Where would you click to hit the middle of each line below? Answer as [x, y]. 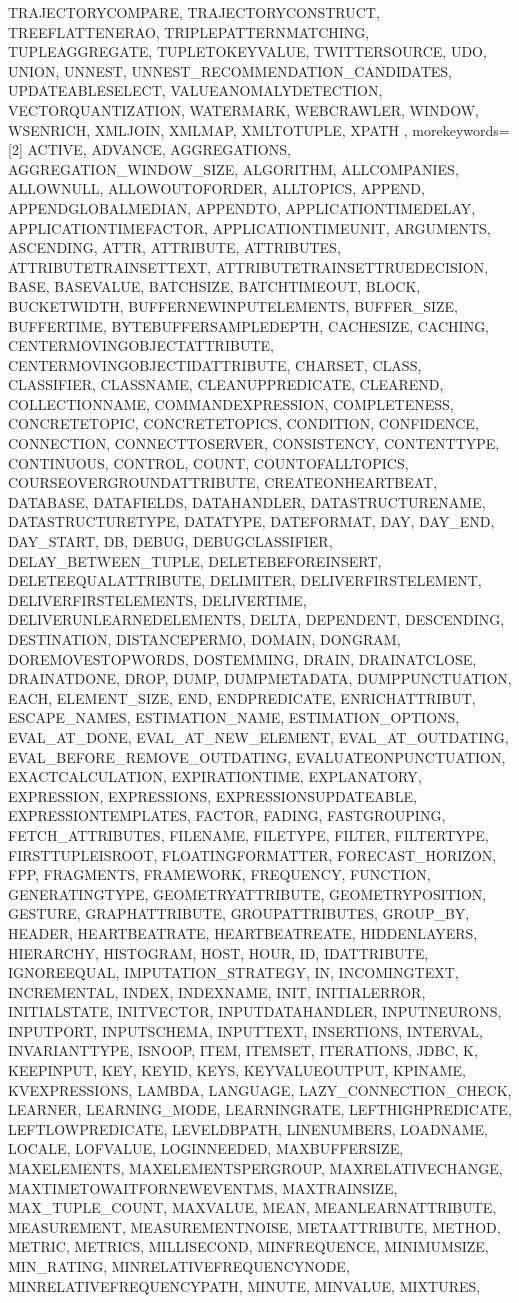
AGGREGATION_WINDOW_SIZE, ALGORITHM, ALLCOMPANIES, [233, 168]
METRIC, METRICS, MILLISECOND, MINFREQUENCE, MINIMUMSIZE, [248, 1246]
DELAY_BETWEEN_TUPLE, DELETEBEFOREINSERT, [195, 560]
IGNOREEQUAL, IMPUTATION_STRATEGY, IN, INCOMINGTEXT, [233, 972]
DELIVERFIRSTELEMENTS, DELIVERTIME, [157, 599]
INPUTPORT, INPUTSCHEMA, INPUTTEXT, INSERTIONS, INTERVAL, [245, 1030]
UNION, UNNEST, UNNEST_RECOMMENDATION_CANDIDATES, [230, 70]
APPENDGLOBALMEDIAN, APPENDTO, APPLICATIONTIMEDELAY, [242, 207]
